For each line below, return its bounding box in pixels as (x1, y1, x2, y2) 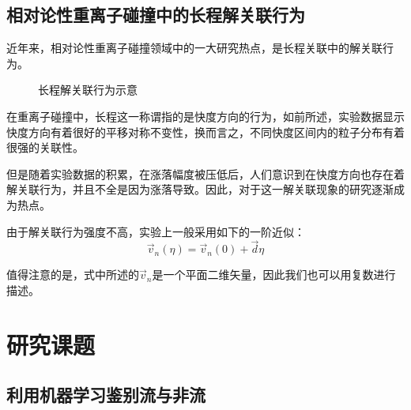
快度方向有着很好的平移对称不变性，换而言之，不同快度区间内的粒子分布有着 (6, 123, 405, 140)
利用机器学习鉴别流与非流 (6, 382, 205, 407)
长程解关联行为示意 (38, 81, 138, 98)
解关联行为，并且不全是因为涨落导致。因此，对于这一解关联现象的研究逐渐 (6, 181, 394, 197)
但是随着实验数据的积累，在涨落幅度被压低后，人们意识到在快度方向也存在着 (6, 165, 405, 182)
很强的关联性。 (6, 139, 84, 156)
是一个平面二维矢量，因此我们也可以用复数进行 (152, 266, 396, 283)
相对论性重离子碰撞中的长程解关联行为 (6, 2, 305, 27)
